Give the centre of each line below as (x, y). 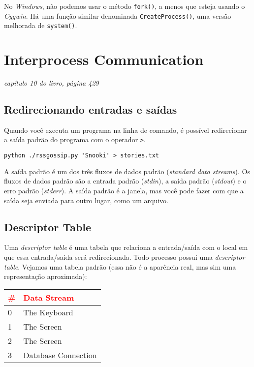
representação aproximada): (46, 276)
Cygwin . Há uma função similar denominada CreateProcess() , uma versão (118, 15)
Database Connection (60, 355)
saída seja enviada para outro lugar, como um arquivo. (86, 200)
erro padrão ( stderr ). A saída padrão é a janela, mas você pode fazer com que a (124, 190)
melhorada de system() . (41, 25)
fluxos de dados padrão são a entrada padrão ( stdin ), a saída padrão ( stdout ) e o (125, 181)
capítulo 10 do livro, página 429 (51, 83)
